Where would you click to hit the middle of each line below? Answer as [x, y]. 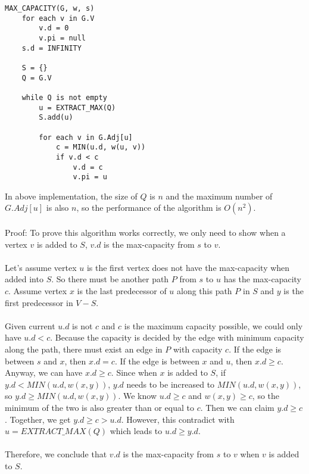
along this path [205, 290]
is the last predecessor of [122, 290]
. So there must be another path [110, 279]
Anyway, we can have [44, 372]
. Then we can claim [237, 407]
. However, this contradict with [178, 419]
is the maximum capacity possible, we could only [213, 325]
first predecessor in [39, 302]
